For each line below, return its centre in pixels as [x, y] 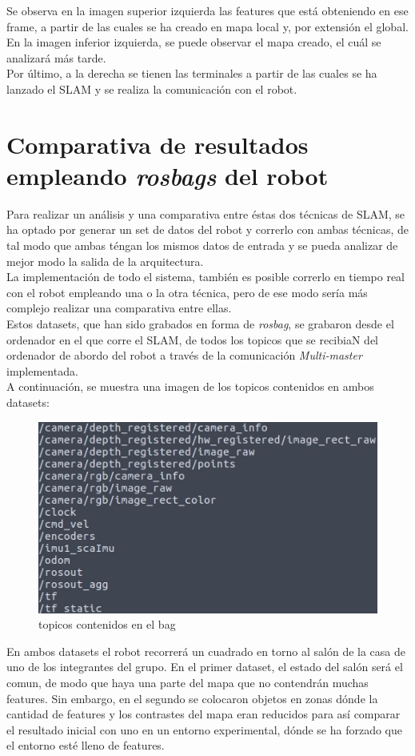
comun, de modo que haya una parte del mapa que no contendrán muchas [188, 682]
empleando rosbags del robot [168, 175]
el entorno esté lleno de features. [86, 745]
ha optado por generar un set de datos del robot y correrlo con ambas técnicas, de [208, 229]
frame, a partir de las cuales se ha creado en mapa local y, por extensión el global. [207, 26]
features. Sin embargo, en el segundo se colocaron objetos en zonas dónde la [192, 698]
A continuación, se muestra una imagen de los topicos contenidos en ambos [190, 386]
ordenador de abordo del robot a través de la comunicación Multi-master [184, 355]
